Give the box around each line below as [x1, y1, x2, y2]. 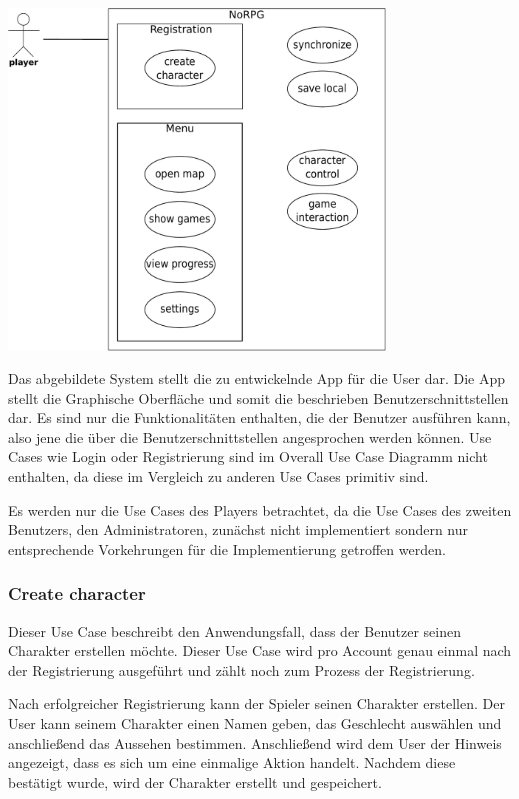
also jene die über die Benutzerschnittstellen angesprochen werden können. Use [8, 426, 492, 447]
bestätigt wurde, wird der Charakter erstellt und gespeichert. [8, 771, 382, 792]
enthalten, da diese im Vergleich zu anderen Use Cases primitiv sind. [8, 466, 429, 487]
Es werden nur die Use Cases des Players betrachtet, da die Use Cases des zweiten [8, 499, 512, 520]
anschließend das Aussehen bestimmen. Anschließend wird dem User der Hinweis [8, 732, 502, 753]
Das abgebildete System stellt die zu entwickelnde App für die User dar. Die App [8, 368, 506, 389]
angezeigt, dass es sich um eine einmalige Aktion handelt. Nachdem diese [8, 752, 456, 773]
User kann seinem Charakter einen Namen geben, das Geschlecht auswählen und [8, 713, 502, 734]
